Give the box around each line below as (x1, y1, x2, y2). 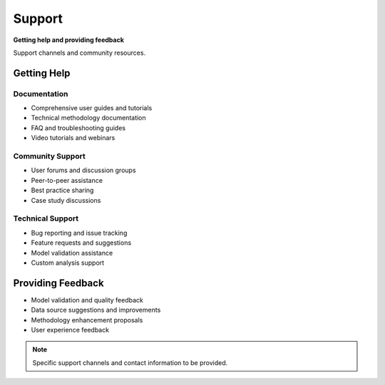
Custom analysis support (31, 258, 105, 267)
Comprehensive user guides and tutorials (31, 104, 153, 112)
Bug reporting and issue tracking (31, 228, 128, 237)
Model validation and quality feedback (31, 295, 144, 304)
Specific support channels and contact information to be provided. (32, 358, 228, 366)
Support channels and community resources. (13, 48, 146, 57)
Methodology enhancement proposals (31, 315, 143, 324)
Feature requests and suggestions (31, 238, 132, 247)
